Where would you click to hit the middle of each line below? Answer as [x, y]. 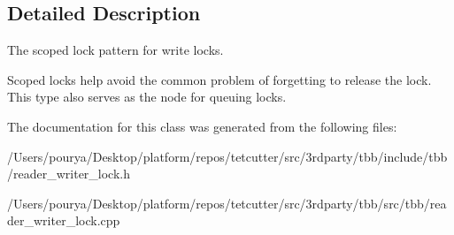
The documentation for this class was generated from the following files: [202, 126]
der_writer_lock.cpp [64, 220]
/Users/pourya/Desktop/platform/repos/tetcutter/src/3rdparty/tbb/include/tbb [227, 156]
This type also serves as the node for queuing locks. [147, 97]
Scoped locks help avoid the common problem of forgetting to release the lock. [219, 79]
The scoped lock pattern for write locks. [115, 50]
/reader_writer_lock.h [69, 174]
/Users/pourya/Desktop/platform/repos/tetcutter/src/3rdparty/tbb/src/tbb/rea [227, 203]
